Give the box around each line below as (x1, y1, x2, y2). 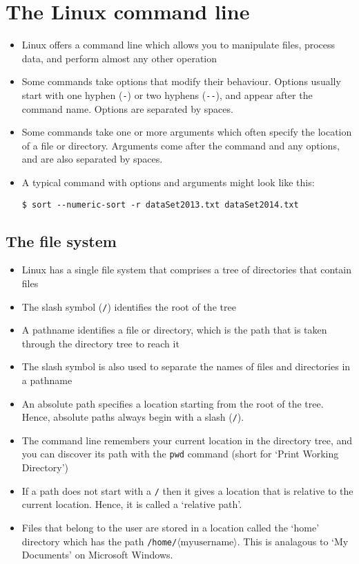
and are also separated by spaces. (21, 152, 163, 166)
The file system (6, 230, 117, 251)
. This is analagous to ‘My (237, 534, 349, 548)
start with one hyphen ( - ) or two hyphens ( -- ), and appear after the (21, 87, 313, 102)
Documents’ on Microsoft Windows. (21, 547, 173, 562)
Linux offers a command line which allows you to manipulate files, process (21, 37, 336, 52)
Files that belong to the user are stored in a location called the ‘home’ (21, 520, 320, 534)
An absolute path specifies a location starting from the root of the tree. (21, 396, 324, 410)
